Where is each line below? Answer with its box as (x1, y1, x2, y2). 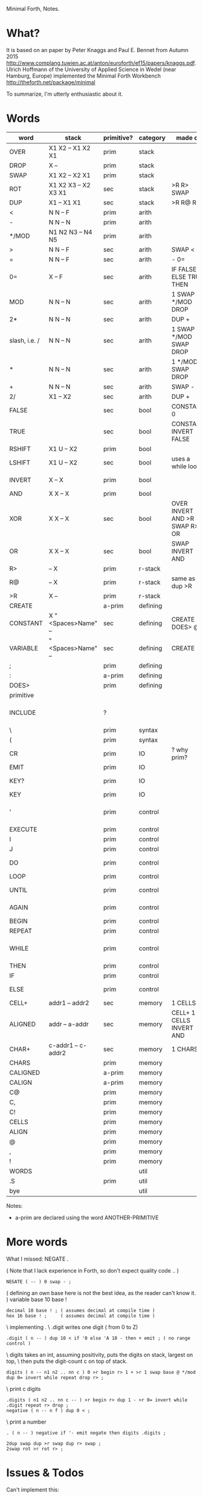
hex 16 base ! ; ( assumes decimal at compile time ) (6, 1313, 155, 1319)
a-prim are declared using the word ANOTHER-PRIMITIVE (14, 1214, 159, 1221)
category (138, 133, 166, 142)
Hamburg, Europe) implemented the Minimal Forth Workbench (6, 72, 161, 79)
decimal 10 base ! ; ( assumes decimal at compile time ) (6, 1307, 155, 1313)
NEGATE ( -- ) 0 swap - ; (6, 1279, 71, 1285)
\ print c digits (6, 1385, 41, 1392)
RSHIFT (9, 444, 31, 453)
